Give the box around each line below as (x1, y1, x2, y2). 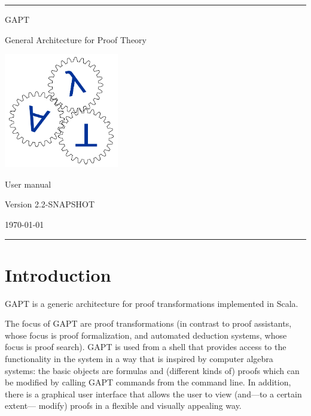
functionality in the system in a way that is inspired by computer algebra (5, 352, 273, 365)
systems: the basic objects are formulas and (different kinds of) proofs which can (5, 364, 300, 376)
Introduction (5, 262, 111, 287)
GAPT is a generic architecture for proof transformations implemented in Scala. (5, 297, 298, 309)
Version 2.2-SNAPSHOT (5, 198, 95, 210)
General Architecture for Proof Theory (5, 33, 147, 46)
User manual (5, 177, 51, 190)
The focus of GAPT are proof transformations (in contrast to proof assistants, (5, 317, 292, 330)
